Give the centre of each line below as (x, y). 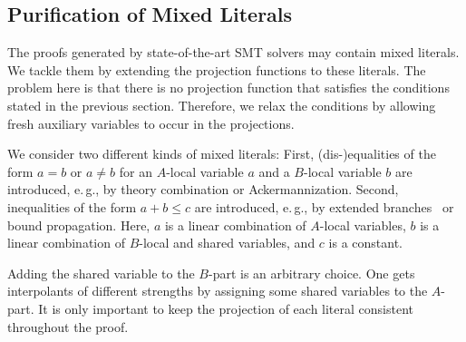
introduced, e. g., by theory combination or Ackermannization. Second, (203, 189)
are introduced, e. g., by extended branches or (324, 206)
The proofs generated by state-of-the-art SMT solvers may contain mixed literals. (233, 52)
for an (136, 171)
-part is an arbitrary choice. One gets (311, 273)
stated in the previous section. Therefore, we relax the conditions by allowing (222, 105)
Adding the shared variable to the (101, 273)
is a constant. (365, 243)
